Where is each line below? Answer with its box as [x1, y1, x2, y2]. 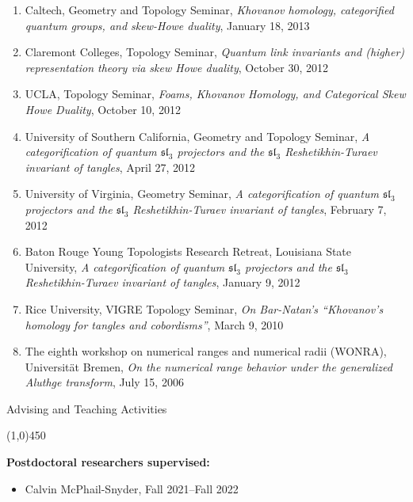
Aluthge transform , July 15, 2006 [25, 374, 184, 390]
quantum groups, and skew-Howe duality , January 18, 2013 [25, 17, 310, 33]
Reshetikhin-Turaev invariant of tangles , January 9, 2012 [25, 274, 300, 291]
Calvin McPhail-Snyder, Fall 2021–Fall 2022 [25, 480, 239, 496]
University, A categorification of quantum [25, 258, 225, 275]
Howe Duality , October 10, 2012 [25, 101, 181, 117]
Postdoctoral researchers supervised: [6, 454, 210, 470]
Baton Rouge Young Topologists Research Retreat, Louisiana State [25, 243, 352, 260]
